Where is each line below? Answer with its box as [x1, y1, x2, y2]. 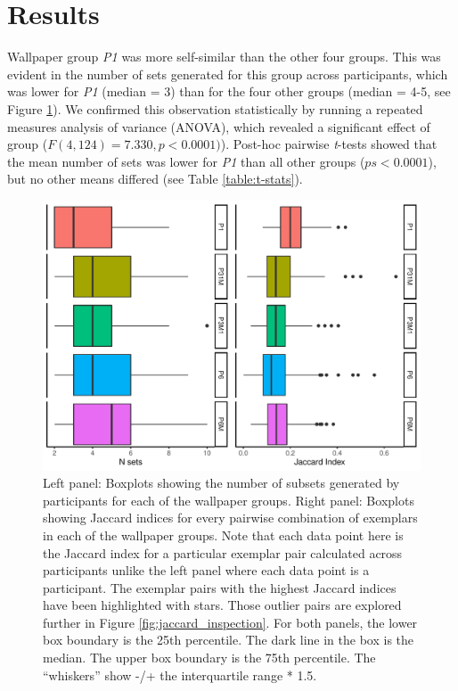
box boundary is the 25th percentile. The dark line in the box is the [43, 630, 414, 649]
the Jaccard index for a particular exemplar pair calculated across [43, 543, 403, 562]
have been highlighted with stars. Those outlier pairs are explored [43, 596, 402, 614]
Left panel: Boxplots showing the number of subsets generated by [43, 473, 400, 492]
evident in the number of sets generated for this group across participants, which [7, 64, 448, 83]
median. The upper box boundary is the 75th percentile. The [43, 648, 376, 667]
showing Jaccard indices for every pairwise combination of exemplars [43, 508, 418, 527]
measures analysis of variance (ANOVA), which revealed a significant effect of [7, 117, 430, 136]
